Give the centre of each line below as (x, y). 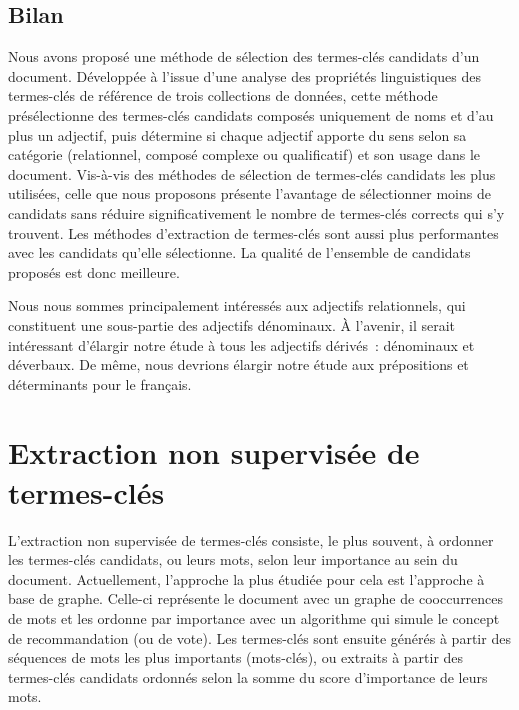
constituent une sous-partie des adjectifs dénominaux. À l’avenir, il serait (232, 324)
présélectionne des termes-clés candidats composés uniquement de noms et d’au (251, 114)
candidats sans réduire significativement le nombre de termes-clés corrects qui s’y (256, 212)
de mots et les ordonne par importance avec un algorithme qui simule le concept (254, 617)
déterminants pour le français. (100, 383)
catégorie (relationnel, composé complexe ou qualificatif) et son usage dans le (244, 154)
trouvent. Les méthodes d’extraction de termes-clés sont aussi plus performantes (253, 232)
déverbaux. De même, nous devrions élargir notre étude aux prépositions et (238, 364)
